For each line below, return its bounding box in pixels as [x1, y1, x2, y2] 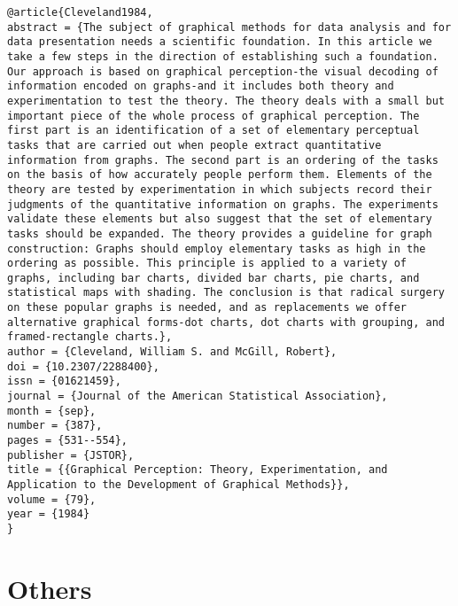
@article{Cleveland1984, [7, 6, 153, 19]
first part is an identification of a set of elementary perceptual [7, 124, 420, 137]
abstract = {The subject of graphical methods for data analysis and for [7, 20, 452, 34]
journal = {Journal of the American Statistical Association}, [7, 390, 388, 403]
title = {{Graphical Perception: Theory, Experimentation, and [7, 463, 388, 477]
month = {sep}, [7, 404, 97, 417]
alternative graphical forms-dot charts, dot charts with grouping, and [7, 315, 445, 329]
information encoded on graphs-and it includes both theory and [7, 80, 394, 93]
